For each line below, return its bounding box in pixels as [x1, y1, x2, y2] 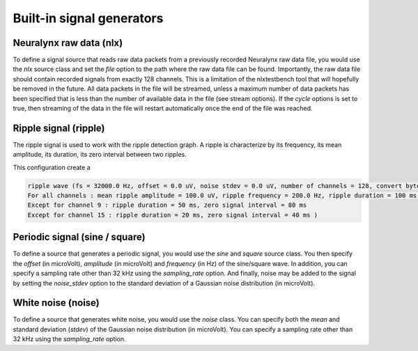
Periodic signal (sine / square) [13, 231, 146, 243]
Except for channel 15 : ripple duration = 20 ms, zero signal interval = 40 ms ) [27, 211, 318, 219]
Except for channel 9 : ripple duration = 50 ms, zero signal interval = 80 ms [27, 201, 307, 209]
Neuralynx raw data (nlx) [13, 37, 123, 49]
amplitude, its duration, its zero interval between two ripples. [13, 150, 187, 159]
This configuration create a [13, 163, 91, 171]
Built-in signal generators [13, 10, 164, 26]
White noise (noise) [13, 297, 100, 309]
